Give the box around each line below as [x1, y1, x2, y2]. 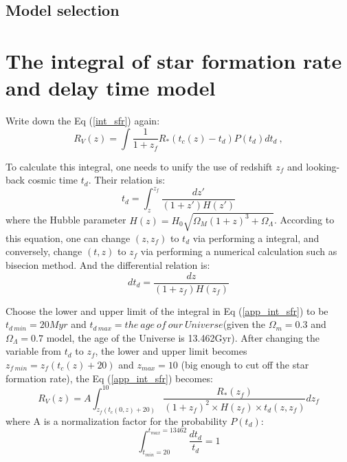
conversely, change [5, 244, 82, 258]
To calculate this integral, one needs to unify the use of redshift [5, 159, 273, 173]
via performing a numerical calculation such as [140, 244, 337, 258]
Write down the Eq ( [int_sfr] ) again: [5, 113, 160, 128]
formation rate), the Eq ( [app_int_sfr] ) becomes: [5, 371, 213, 385]
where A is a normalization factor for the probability [5, 413, 227, 428]
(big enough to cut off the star [181, 357, 309, 371]
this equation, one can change [5, 230, 131, 245]
